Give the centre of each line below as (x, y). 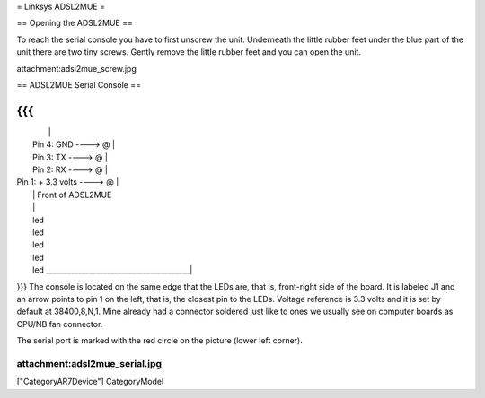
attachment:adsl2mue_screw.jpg (76, 68)
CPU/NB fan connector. (60, 324)
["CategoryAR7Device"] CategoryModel (90, 382)
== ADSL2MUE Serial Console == (79, 84)
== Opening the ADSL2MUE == (75, 23)
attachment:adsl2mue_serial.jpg (89, 363)
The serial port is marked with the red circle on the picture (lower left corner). (159, 341)
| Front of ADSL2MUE (72, 195)
